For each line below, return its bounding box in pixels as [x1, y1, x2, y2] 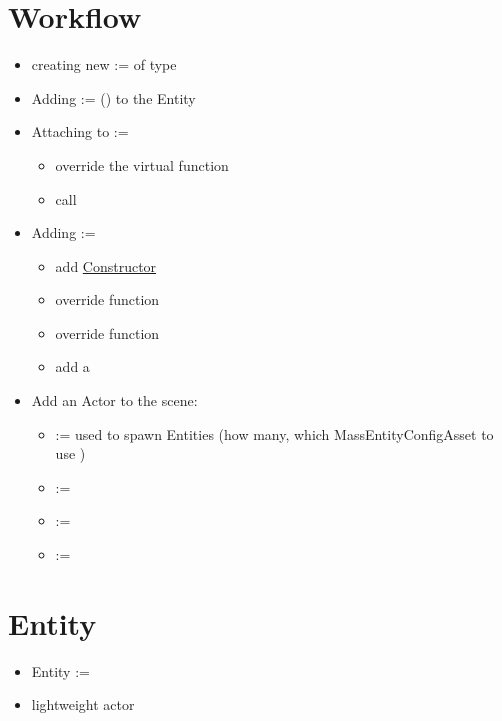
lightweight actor [31, 694, 135, 715]
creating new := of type [31, 54, 177, 75]
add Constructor [55, 255, 157, 276]
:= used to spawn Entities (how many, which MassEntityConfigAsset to [55, 423, 494, 444]
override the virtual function [55, 154, 229, 175]
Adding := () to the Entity [31, 87, 196, 108]
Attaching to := [31, 121, 129, 142]
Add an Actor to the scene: [31, 390, 198, 411]
